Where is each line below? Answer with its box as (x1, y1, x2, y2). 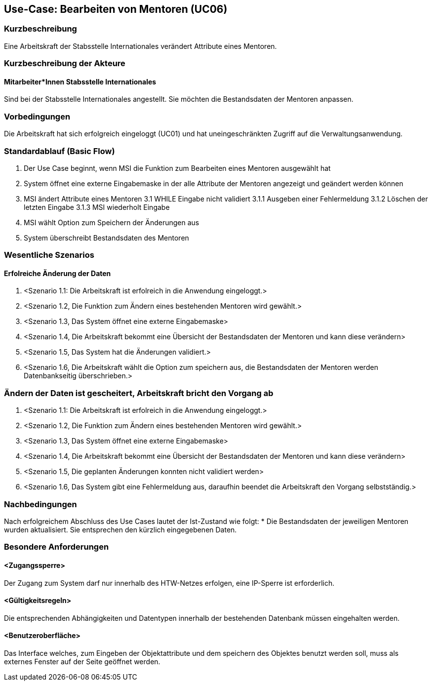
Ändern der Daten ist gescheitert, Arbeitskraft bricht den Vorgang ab (4, 388, 274, 398)
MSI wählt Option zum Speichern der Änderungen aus (24, 218, 199, 227)
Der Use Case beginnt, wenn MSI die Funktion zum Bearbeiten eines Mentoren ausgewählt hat (24, 163, 331, 172)
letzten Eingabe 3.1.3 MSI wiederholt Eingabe (24, 202, 170, 211)
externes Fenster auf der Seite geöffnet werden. (4, 657, 160, 666)
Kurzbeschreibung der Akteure (4, 58, 125, 69)
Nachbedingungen (4, 499, 77, 509)
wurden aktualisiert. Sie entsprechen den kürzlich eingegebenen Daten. (4, 525, 237, 534)
